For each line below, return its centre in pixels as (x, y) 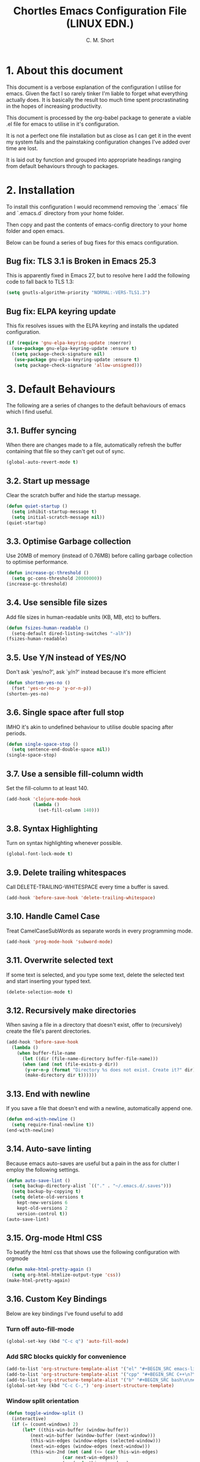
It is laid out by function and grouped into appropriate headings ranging (94, 160)
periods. (16, 733)
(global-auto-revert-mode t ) (42, 462)
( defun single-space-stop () (42, 744)
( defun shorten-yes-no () (38, 683)
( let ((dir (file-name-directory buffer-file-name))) (90, 1059)
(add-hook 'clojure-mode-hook (44, 799)
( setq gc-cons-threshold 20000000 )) (57, 579)
